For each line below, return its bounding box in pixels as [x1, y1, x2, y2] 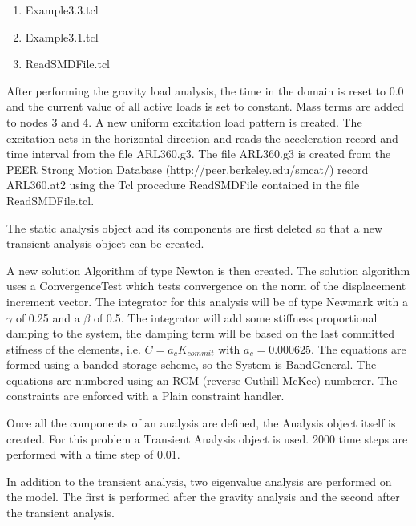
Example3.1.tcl [25, 28, 99, 45]
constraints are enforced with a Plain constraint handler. [6, 387, 285, 404]
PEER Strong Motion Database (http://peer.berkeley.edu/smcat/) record [6, 160, 369, 177]
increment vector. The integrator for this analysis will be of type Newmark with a [6, 293, 408, 310]
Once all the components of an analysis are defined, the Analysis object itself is [6, 415, 396, 431]
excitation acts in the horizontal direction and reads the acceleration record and [6, 129, 398, 146]
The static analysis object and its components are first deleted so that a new [6, 219, 383, 236]
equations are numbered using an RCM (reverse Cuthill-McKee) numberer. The [6, 371, 398, 388]
